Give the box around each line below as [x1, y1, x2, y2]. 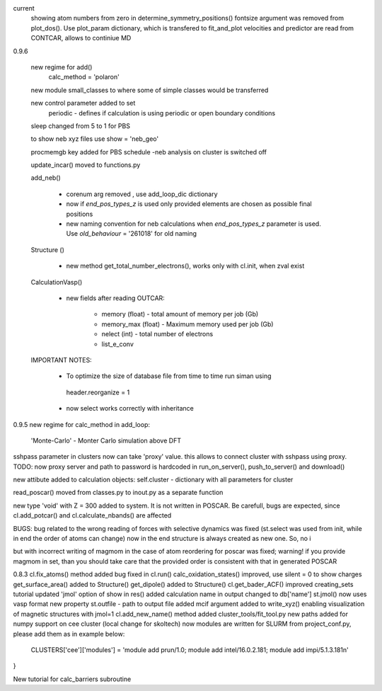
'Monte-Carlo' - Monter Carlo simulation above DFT [30, 436, 182, 445]
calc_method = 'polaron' [48, 73, 120, 81]
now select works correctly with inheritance [66, 404, 194, 413]
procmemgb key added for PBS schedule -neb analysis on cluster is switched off [30, 147, 267, 156]
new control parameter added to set [30, 99, 136, 108]
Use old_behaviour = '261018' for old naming [66, 229, 197, 238]
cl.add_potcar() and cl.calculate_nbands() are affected [13, 511, 172, 520]
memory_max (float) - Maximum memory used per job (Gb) [101, 319, 274, 329]
